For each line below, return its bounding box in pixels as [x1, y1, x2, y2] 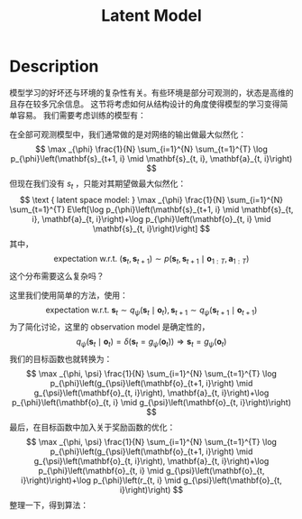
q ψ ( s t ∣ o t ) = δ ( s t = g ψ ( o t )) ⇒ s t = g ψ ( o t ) [76, 336, 227, 349]
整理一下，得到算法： [9, 500, 88, 511]
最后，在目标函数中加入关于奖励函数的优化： [9, 422, 176, 433]
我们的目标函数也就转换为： [9, 354, 113, 365]
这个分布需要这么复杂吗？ [9, 270, 105, 281]
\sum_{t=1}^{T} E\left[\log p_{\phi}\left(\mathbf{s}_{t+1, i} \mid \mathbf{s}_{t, [9, 204, 294, 215]
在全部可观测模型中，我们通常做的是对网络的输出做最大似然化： [9, 128, 246, 140]
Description [9, 56, 99, 77]
